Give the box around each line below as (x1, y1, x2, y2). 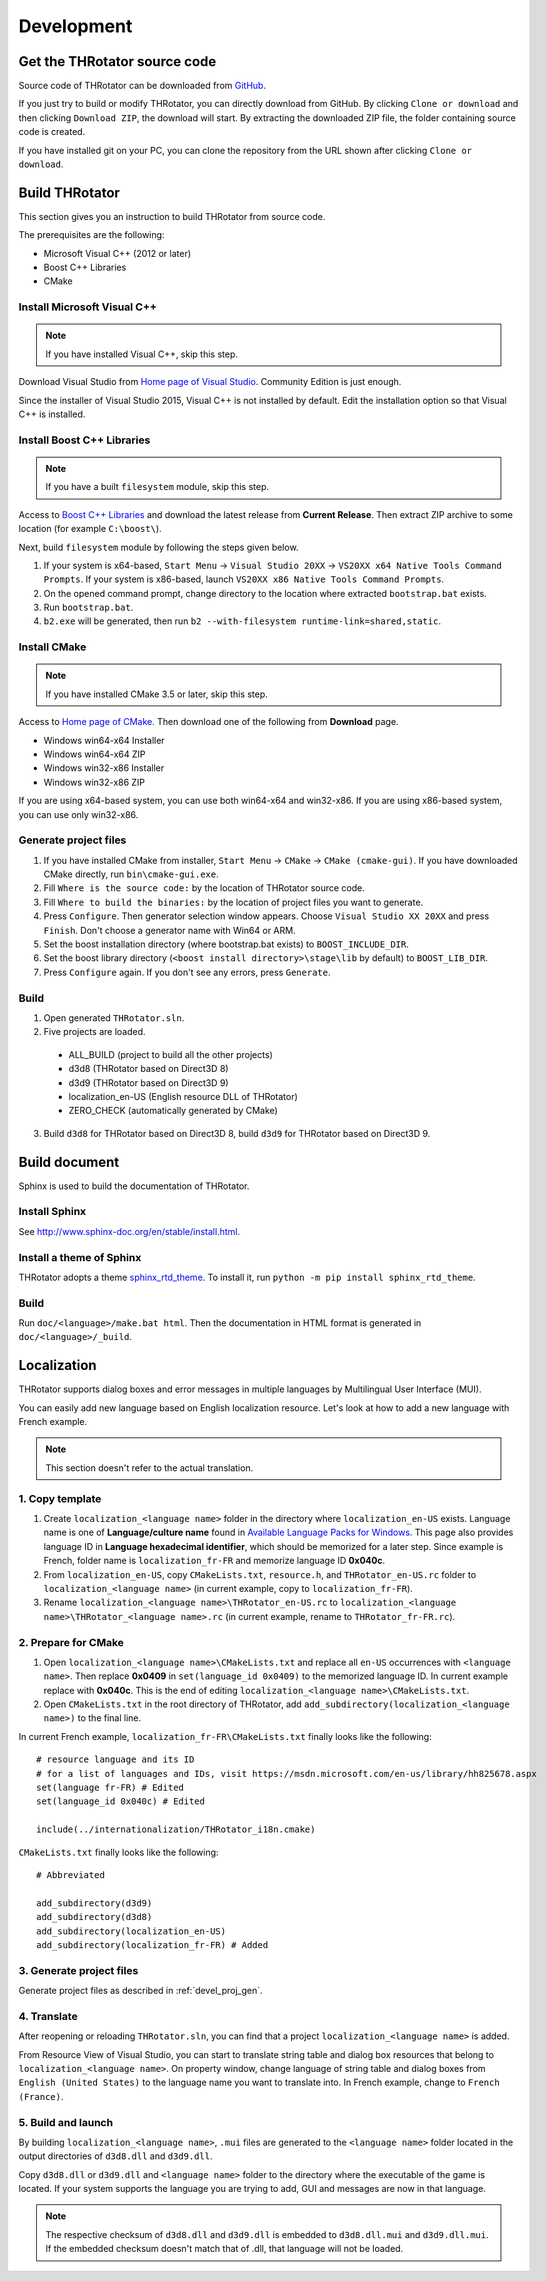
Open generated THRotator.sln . (43, 1011, 185, 1024)
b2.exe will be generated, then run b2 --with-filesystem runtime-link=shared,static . (43, 615, 442, 627)
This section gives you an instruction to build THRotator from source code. (18, 210, 326, 222)
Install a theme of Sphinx (18, 1250, 142, 1264)
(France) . (18, 2090, 64, 2102)
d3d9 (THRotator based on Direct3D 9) (68, 1076, 229, 1089)
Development (18, 15, 133, 37)
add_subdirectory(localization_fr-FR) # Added (36, 1939, 269, 1950)
